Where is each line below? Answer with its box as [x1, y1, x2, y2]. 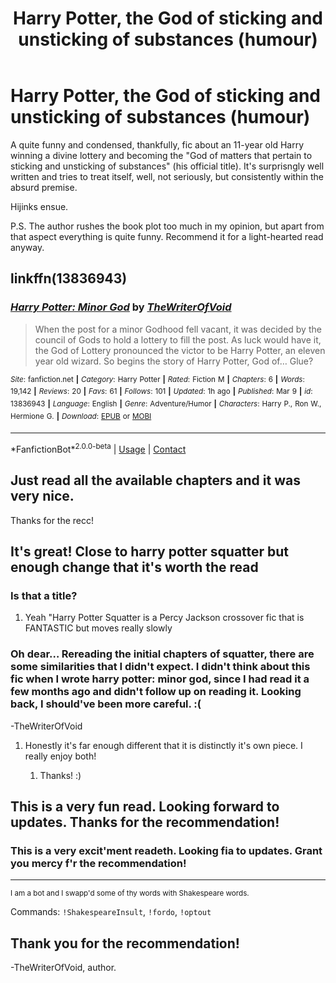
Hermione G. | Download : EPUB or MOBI [10, 411, 152, 421]
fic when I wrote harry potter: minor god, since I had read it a [10, 672, 310, 686]
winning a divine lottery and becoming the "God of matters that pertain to [10, 149, 313, 161]
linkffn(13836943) [10, 270, 128, 287]
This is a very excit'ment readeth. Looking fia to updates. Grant [10, 844, 323, 858]
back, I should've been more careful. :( [10, 697, 202, 711]
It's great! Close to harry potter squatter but [10, 543, 290, 561]
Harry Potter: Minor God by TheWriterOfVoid [10, 300, 232, 314]
